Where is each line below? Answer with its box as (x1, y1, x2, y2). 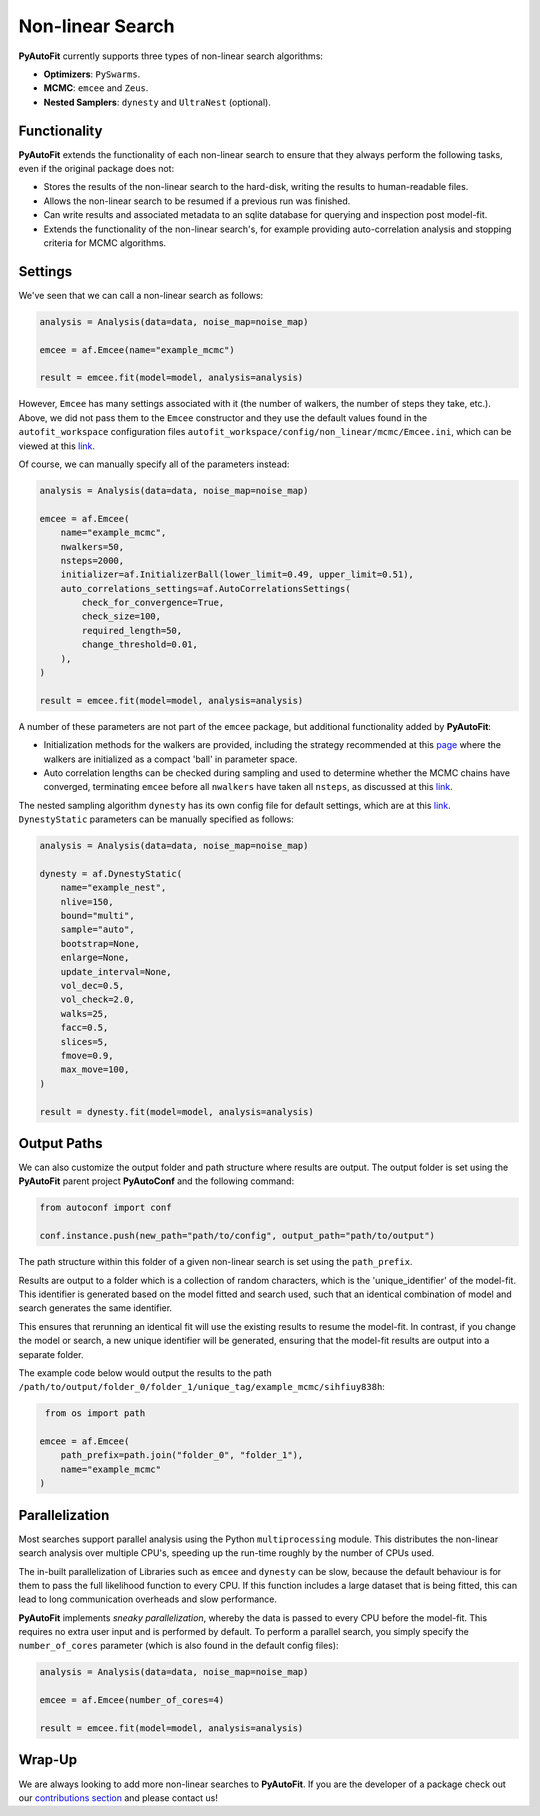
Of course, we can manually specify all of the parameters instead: (18, 458, 290, 470)
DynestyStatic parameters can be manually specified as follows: (18, 813, 294, 825)
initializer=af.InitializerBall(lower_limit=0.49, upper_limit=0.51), (60, 569, 415, 580)
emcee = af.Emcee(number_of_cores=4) (39, 1695, 225, 1706)
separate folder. (18, 1348, 84, 1360)
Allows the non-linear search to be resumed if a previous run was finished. (43, 195, 351, 207)
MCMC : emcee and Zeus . (43, 82, 149, 94)
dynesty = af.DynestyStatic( (39, 868, 183, 879)
